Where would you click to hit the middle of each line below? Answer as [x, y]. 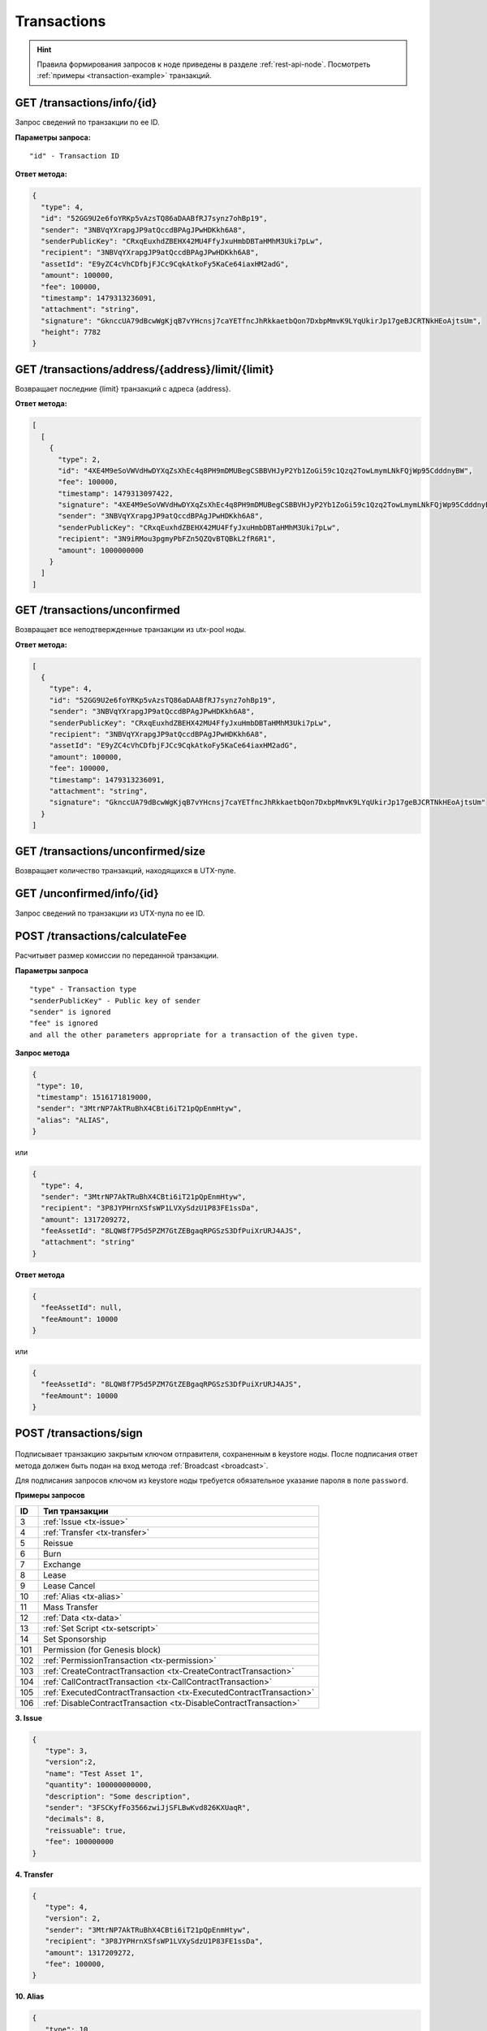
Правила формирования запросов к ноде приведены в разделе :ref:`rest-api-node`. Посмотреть [204, 64]
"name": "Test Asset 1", [94, 1773]
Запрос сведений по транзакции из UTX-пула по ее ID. [110, 913]
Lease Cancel [69, 1586]
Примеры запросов [50, 1496]
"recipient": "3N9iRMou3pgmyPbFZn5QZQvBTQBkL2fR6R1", [167, 539]
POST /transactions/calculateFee [101, 936]
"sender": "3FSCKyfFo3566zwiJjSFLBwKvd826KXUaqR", [148, 1808]
